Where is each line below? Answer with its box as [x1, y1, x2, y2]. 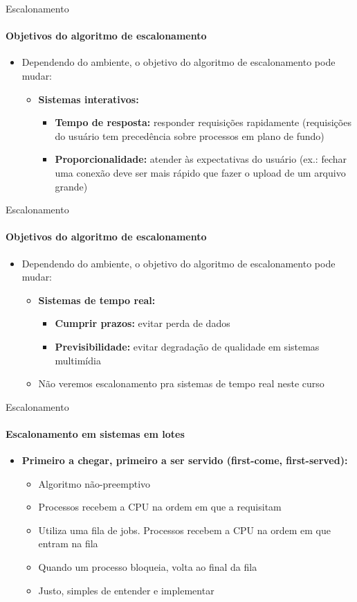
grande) [55, 179, 88, 193]
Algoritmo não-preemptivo [38, 476, 151, 490]
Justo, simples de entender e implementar [38, 583, 214, 597]
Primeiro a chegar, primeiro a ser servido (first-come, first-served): [21, 453, 348, 468]
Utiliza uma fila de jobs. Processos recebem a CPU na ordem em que [38, 522, 331, 537]
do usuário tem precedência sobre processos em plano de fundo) [55, 128, 324, 143]
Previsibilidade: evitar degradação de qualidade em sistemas [55, 339, 320, 353]
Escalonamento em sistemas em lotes [6, 426, 185, 441]
